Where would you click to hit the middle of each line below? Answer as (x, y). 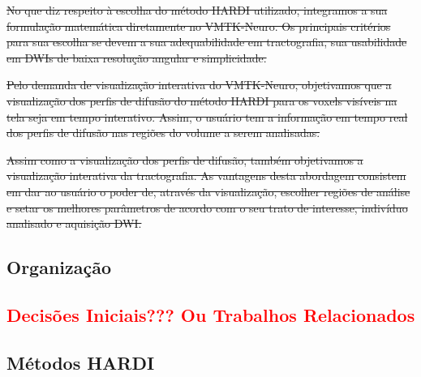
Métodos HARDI (81, 362)
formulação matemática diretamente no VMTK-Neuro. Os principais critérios (199, 26)
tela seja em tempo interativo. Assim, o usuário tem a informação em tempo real (207, 116)
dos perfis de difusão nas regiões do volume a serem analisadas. (163, 133)
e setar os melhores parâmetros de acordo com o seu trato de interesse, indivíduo (207, 207)
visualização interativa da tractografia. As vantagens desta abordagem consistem (206, 176)
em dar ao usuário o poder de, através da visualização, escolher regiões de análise (208, 191)
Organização (59, 267)
